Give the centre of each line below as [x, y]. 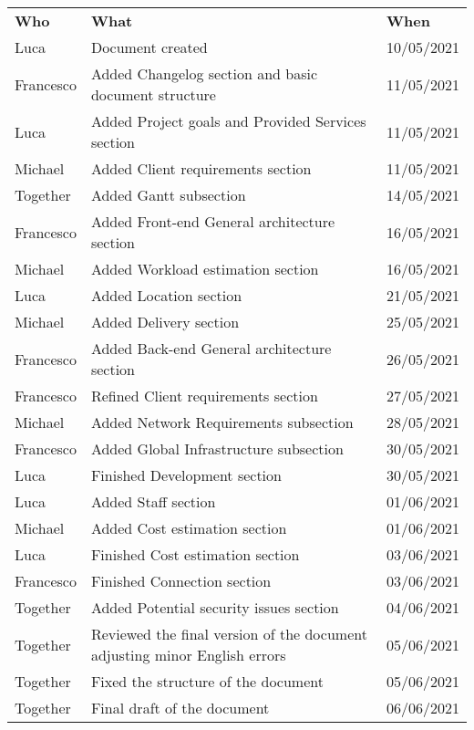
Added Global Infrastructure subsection [217, 448]
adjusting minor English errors [188, 655]
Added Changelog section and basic [204, 73]
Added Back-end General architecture [211, 348]
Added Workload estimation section [205, 269]
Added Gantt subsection [168, 195]
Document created [149, 47]
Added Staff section [153, 501]
